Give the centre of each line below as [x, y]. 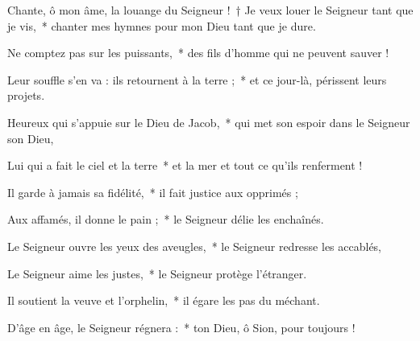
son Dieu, [31, 138]
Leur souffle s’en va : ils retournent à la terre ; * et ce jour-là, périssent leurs [197, 79]
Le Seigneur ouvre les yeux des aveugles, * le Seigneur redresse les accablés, [195, 246]
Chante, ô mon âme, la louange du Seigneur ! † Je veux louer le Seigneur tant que [210, 10]
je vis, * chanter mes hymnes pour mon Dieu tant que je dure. [162, 25]
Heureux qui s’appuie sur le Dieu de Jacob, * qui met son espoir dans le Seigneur [209, 122]
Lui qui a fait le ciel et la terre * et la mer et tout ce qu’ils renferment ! [185, 165]
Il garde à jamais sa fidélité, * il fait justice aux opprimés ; [153, 192]
